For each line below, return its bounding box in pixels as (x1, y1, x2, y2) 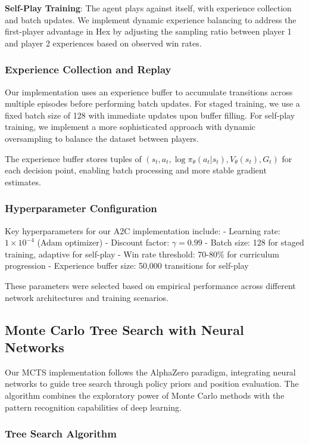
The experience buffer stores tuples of (5, 152, 142, 164)
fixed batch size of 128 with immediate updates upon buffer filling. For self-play (5, 108, 295, 121)
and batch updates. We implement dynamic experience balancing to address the (5, 13, 296, 26)
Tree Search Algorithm (5, 426, 117, 441)
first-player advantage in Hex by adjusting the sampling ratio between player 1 (5, 25, 292, 38)
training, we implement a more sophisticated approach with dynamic (5, 120, 256, 133)
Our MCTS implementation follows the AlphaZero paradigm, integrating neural (5, 365, 296, 378)
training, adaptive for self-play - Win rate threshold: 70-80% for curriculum (5, 247, 279, 260)
